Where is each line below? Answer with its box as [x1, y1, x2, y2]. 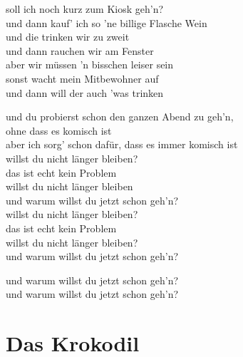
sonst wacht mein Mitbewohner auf [6, 71, 159, 86]
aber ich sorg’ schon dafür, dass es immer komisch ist [6, 137, 238, 152]
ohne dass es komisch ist [6, 123, 112, 138]
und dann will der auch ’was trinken [6, 85, 164, 100]
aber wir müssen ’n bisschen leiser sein [6, 57, 174, 72]
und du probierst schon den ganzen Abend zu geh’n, [6, 109, 234, 124]
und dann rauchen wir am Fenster [6, 43, 154, 58]
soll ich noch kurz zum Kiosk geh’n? [6, 1, 164, 16]
